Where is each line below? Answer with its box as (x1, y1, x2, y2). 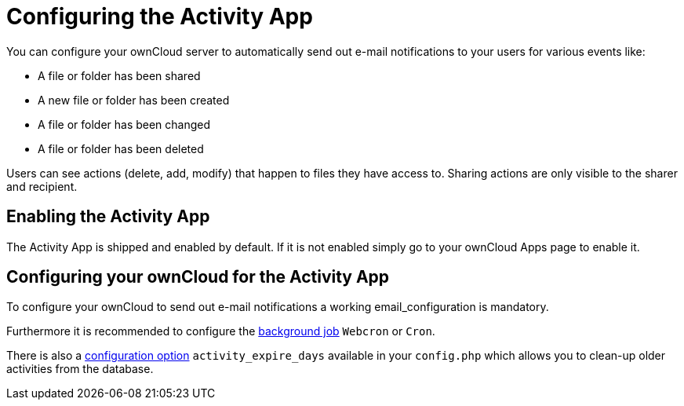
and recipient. (6, 179, 78, 193)
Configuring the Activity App (6, 3, 313, 30)
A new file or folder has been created (38, 93, 230, 107)
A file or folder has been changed (38, 117, 211, 131)
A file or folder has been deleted (38, 141, 204, 155)
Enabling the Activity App (6, 207, 210, 227)
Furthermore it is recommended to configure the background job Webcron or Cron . (6, 324, 435, 338)
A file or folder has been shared (38, 68, 201, 82)
